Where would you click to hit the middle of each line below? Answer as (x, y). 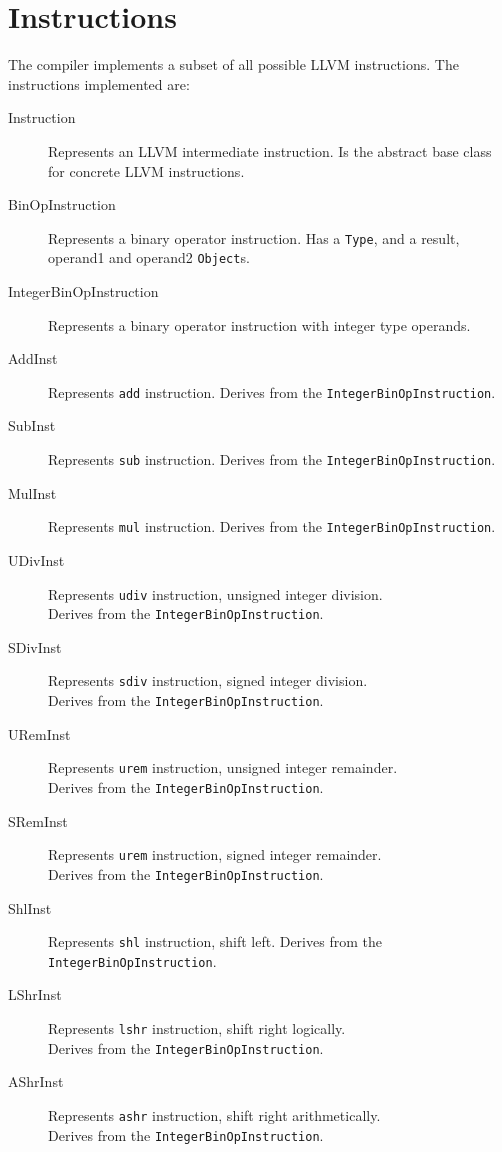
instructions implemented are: (99, 83)
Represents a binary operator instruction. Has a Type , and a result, (254, 237)
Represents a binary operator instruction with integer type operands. (259, 324)
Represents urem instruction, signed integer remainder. (215, 854)
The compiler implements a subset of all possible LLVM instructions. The (233, 64)
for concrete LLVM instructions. (146, 170)
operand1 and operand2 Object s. (149, 257)
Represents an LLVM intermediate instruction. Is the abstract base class (270, 150)
